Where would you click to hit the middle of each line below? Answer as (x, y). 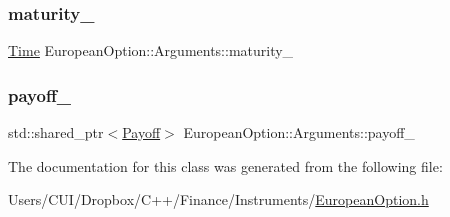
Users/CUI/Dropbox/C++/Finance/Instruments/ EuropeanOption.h (218, 199)
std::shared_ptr (56, 132)
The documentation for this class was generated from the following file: (225, 165)
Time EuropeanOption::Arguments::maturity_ (151, 50)
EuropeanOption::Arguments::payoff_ (299, 132)
